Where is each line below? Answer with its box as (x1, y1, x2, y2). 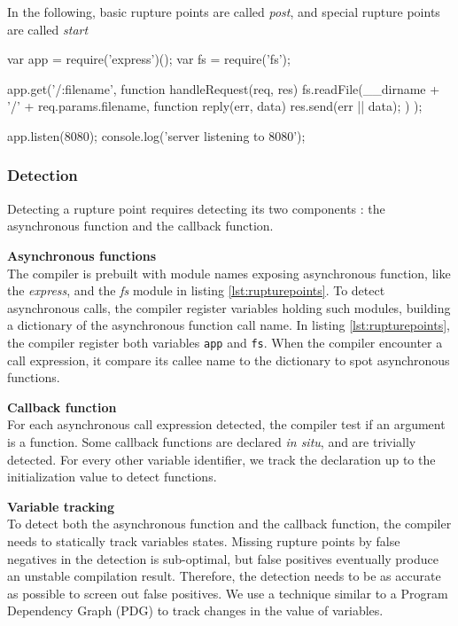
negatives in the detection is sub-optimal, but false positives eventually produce (7, 549, 439, 567)
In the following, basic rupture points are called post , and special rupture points (7, 3, 440, 20)
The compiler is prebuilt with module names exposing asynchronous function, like (7, 263, 451, 282)
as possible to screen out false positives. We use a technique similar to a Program (7, 583, 448, 602)
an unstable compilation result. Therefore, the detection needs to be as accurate (7, 567, 441, 585)
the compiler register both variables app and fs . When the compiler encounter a (7, 333, 443, 351)
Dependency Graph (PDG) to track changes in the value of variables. (7, 601, 384, 620)
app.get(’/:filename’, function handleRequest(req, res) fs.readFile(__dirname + (7, 79, 440, 98)
